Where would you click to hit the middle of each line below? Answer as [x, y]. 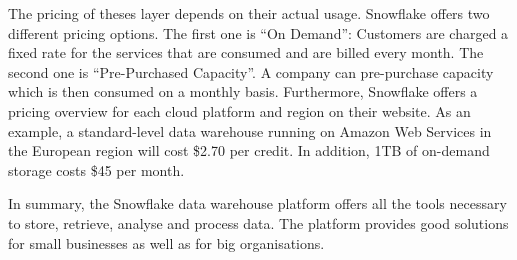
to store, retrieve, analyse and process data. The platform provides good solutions [258, 222]
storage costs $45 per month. [96, 169]
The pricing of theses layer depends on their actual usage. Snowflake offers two [249, 13]
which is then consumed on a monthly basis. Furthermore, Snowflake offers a [243, 91]
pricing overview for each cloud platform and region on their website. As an [239, 110]
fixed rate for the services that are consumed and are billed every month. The [246, 52]
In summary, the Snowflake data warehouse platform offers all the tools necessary [257, 203]
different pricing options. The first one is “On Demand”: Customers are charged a [258, 32]
